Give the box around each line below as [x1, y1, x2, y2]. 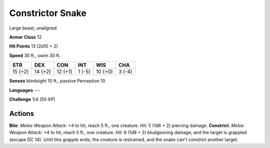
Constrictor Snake [9, 7, 87, 18]
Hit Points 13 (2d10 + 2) [9, 43, 58, 49]
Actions [9, 109, 34, 117]
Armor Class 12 [9, 34, 42, 40]
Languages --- [9, 87, 40, 93]
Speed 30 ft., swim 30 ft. [9, 52, 61, 58]
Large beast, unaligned [9, 25, 57, 31]
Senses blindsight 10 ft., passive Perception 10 [9, 78, 105, 84]
